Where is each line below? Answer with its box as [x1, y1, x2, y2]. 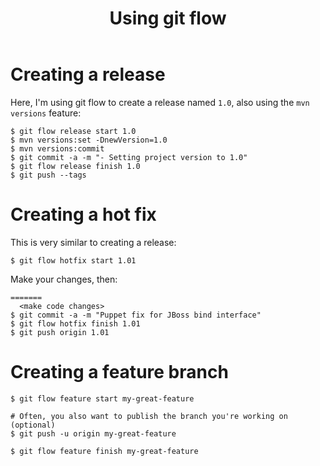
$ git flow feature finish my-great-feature [10, 446, 199, 456]
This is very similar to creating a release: [10, 236, 177, 248]
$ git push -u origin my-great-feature [10, 428, 177, 439]
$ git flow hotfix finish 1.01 [10, 318, 141, 329]
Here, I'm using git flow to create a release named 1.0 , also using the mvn [10, 96, 310, 108]
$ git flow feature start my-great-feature [10, 393, 195, 404]
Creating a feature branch [10, 361, 229, 384]
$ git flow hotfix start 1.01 [10, 255, 137, 266]
